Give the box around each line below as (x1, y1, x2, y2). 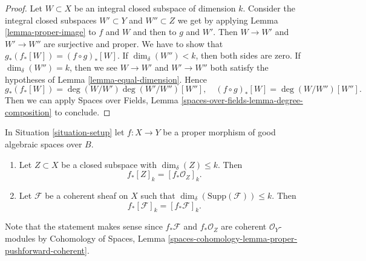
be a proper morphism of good (163, 126, 276, 138)
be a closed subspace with (61, 158, 157, 170)
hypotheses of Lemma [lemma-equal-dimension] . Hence (5, 72, 208, 85)
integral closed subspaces (5, 13, 97, 26)
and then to (132, 25, 177, 38)
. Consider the (243, 2, 295, 14)
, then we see (70, 60, 118, 73)
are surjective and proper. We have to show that (44, 37, 223, 50)
